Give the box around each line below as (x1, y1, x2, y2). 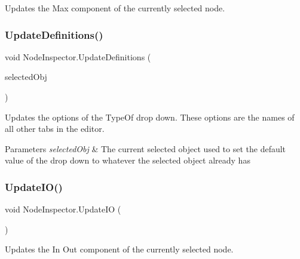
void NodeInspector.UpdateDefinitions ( (5, 50, 151, 63)
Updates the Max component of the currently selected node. (5, 2, 225, 14)
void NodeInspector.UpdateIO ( (5, 203, 121, 215)
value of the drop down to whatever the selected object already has (5, 154, 250, 166)
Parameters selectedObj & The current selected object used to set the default (5, 142, 286, 155)
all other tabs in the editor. (5, 122, 105, 135)
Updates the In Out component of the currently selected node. (5, 243, 234, 255)
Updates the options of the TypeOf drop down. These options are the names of (5, 110, 295, 123)
